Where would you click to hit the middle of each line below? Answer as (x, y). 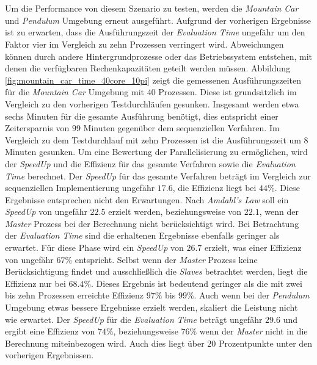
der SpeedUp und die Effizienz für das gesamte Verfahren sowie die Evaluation (150, 163)
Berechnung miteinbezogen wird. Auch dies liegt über (105, 343)
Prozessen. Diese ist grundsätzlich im (228, 92)
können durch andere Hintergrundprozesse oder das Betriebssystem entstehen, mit (159, 56)
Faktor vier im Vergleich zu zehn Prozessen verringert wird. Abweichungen (144, 44)
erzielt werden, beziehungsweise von (175, 211)
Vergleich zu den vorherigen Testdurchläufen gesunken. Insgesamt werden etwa (152, 103)
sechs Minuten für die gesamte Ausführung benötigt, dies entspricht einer (142, 116)
